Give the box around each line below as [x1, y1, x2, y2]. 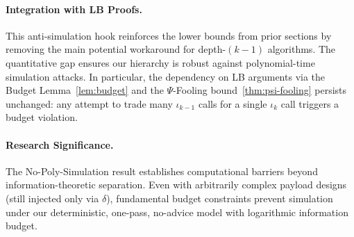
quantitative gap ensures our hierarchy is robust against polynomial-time [6, 55, 315, 70]
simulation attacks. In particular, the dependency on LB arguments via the [6, 69, 326, 83]
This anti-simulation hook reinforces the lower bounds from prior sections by [6, 28, 332, 42]
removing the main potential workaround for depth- [6, 42, 226, 56]
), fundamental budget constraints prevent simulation [106, 190, 333, 205]
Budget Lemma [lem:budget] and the [6, 83, 164, 97]
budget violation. [6, 110, 78, 124]
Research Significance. [6, 137, 114, 152]
